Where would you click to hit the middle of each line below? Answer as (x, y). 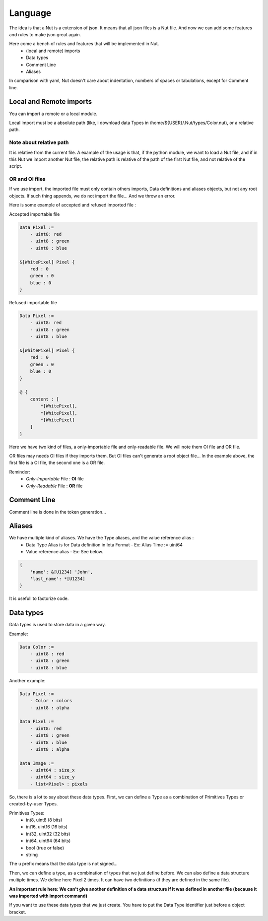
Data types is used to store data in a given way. (58, 625)
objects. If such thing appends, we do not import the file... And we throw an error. (92, 196)
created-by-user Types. (33, 804)
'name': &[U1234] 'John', (62, 572)
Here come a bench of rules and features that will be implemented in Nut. (84, 44)
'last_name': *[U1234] (58, 579)
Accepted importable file (34, 214)
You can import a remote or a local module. (53, 114)
